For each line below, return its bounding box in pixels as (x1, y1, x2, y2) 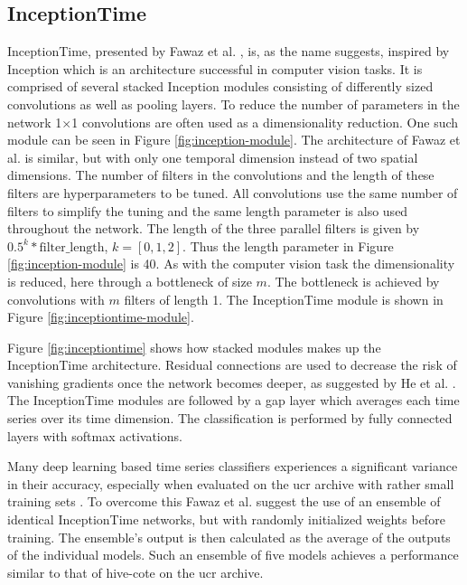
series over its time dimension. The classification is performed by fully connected (7, 409, 453, 428)
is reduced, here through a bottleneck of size (7, 271, 252, 290)
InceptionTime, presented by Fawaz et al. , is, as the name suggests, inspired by (7, 42, 450, 61)
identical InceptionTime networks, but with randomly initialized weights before (7, 510, 445, 529)
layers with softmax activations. (7, 426, 182, 445)
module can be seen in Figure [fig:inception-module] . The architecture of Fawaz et (7, 130, 461, 149)
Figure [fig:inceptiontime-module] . (7, 307, 194, 326)
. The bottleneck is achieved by (266, 271, 440, 290)
